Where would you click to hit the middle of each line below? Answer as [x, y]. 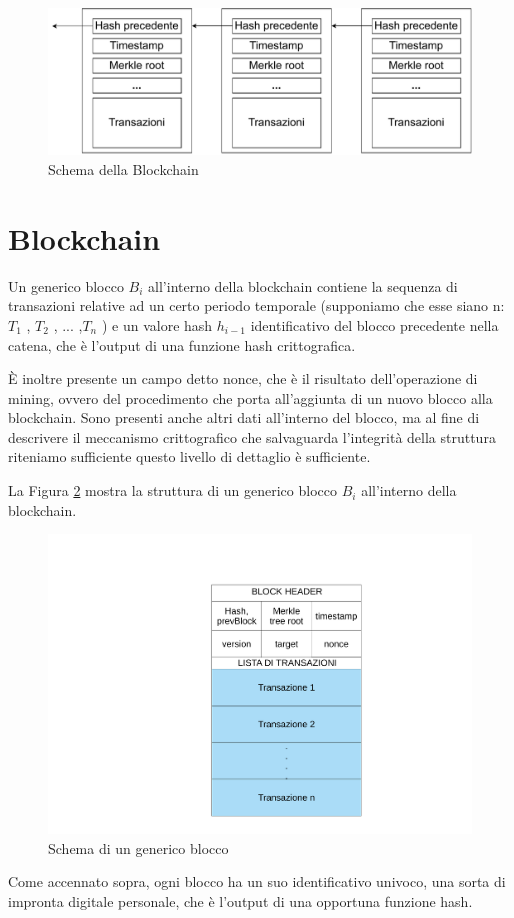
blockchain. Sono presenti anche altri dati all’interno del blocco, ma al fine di [244, 417]
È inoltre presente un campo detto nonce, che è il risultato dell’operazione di [243, 378]
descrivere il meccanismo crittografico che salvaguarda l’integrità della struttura [252, 436]
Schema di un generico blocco [138, 847]
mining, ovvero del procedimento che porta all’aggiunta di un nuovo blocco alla [250, 397]
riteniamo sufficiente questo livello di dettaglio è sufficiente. [189, 456]
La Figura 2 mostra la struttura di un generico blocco [172, 490]
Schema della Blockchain [123, 169]
